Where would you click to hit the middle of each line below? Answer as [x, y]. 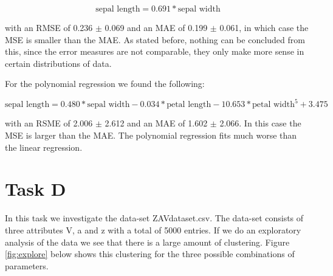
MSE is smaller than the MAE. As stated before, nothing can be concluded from [155, 39]
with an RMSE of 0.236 [49, 27]
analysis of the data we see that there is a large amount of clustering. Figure [147, 242]
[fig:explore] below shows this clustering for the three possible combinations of [150, 254]
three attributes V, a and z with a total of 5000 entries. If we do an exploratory [153, 229]
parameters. [27, 265]
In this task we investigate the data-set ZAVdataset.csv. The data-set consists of [154, 218]
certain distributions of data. [58, 63]
